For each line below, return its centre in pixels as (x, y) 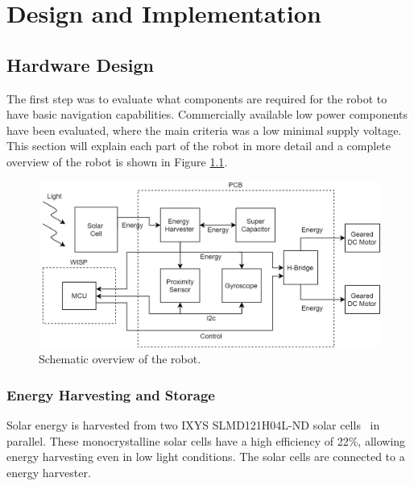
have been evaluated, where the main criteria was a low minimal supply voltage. (204, 130)
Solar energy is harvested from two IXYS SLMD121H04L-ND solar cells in (193, 425)
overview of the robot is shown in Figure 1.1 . (117, 161)
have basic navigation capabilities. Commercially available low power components (207, 114)
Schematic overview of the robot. (120, 359)
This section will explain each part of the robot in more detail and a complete (199, 146)
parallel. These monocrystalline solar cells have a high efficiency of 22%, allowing (206, 440)
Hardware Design (80, 64)
